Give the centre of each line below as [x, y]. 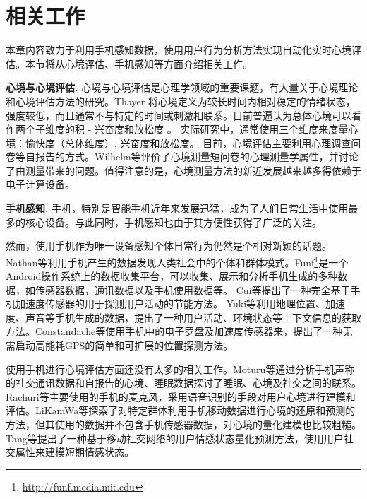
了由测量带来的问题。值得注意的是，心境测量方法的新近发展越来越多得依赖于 [183, 170]
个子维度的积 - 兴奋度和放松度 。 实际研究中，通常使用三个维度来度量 [187, 129]
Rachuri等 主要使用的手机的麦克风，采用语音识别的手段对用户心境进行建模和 [181, 396]
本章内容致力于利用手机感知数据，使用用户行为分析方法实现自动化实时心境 [179, 50]
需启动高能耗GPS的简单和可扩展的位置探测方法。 [120, 345]
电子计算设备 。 [40, 184]
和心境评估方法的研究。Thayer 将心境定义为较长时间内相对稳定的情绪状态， [181, 101]
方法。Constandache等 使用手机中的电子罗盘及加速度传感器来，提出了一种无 [179, 331]
